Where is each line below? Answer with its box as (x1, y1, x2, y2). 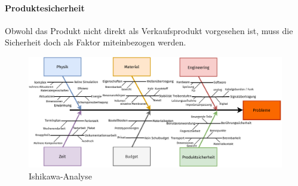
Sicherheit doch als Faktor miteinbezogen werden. (5, 36, 186, 48)
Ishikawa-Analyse (29, 169, 92, 182)
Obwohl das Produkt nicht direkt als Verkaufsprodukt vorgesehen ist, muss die (5, 24, 293, 36)
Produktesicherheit (5, 1, 85, 14)
